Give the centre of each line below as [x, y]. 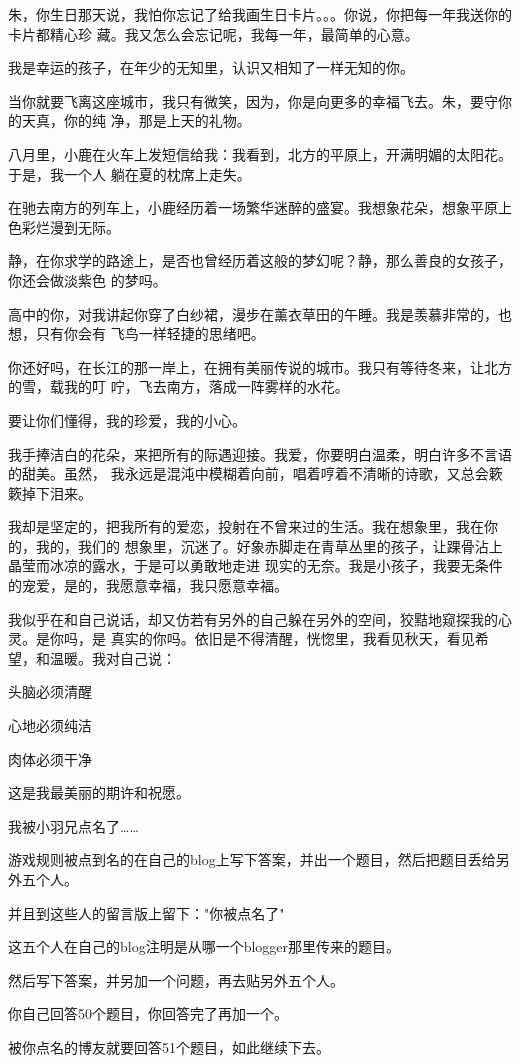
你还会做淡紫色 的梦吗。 [87, 279]
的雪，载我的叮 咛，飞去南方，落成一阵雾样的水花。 [178, 386]
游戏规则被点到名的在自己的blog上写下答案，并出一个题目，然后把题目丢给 [252, 859]
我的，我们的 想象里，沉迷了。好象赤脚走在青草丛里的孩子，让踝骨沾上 [269, 545]
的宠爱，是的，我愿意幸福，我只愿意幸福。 [148, 585]
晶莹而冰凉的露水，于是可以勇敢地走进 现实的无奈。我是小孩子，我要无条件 [255, 565]
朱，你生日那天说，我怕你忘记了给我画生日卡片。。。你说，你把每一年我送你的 [260, 14]
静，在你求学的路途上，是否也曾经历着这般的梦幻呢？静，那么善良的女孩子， [260, 260]
